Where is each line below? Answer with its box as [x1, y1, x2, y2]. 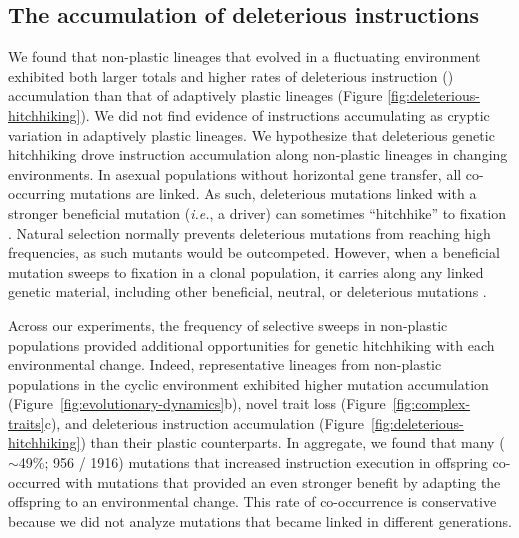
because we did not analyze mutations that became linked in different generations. [8, 510, 512, 531]
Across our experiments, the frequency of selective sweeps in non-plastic [8, 314, 448, 335]
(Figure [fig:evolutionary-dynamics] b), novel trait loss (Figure [8, 393, 386, 414]
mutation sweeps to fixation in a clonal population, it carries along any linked [8, 261, 484, 282]
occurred [8, 471, 61, 492]
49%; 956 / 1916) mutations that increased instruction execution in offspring [18, 452, 488, 473]
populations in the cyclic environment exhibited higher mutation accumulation [8, 373, 489, 394]
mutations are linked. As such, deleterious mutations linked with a [69, 183, 477, 204]
